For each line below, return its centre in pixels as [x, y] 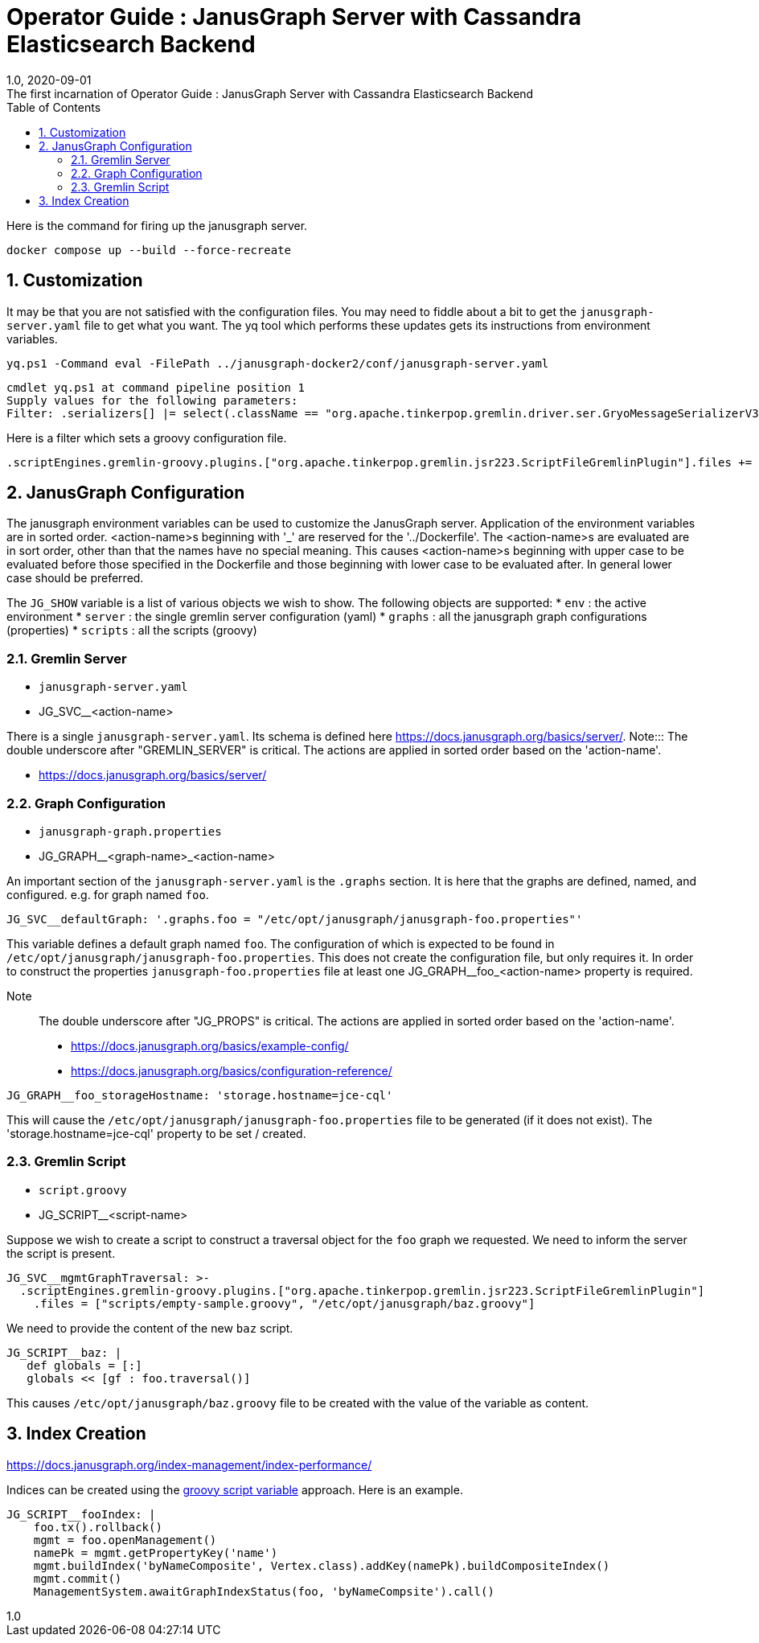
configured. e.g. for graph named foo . [108, 894]
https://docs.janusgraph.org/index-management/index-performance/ [189, 1464]
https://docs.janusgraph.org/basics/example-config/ [210, 1045]
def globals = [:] [84, 1365]
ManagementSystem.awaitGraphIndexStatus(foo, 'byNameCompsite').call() [264, 1591]
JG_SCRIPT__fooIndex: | [81, 1514]
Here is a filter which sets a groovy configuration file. [147, 437]
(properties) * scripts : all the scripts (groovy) [132, 631]
